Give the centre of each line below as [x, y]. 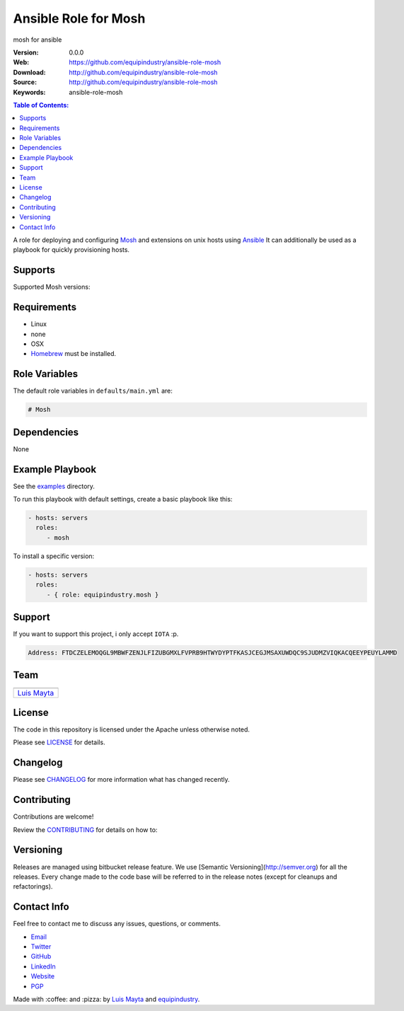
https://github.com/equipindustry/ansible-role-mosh [145, 62]
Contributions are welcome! [53, 816]
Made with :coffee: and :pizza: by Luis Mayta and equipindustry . [106, 999]
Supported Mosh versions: [52, 287]
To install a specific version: [54, 556]
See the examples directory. [54, 486]
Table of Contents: [41, 105]
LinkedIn [43, 966]
